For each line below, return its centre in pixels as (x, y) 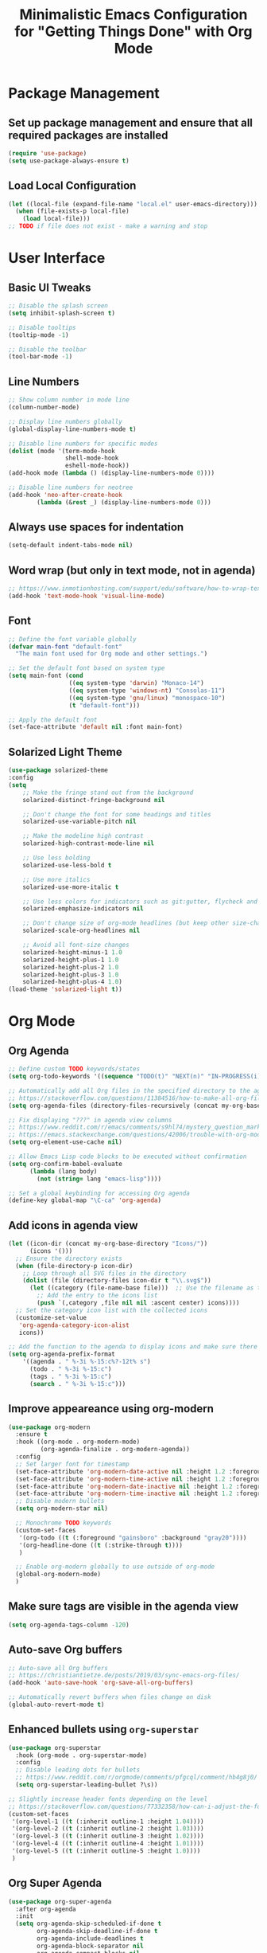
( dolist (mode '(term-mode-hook (62, 451)
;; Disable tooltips (43, 327)
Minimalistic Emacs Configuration (133, 15)
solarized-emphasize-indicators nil (83, 909)
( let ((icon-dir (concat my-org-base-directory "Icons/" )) (108, 1244)
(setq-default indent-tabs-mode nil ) (71, 546)
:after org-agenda (46, 1909)
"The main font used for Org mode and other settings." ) (112, 654)
